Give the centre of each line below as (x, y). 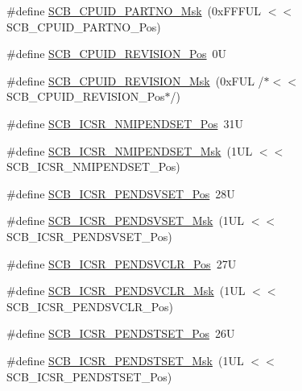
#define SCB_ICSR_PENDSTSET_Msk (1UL (125, 360)
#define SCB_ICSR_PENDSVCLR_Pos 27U (122, 263)
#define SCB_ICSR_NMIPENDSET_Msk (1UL (130, 150)
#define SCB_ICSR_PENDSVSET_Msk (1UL (126, 220)
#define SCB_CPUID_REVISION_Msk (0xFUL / (135, 80)
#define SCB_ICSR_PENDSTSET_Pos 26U (121, 333)
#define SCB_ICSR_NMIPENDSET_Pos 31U (125, 123)
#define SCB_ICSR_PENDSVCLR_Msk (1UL (126, 291)
